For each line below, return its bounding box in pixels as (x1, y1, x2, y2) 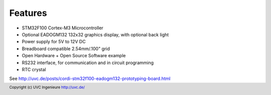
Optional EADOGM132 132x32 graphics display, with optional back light (22, 31, 169, 37)
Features (9, 7, 47, 18)
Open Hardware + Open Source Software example (22, 53, 126, 59)
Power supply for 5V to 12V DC (22, 39, 86, 45)
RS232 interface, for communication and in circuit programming (22, 60, 154, 66)
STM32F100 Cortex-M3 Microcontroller (22, 25, 104, 31)
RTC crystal (22, 66, 46, 72)
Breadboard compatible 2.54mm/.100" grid (22, 45, 110, 52)
